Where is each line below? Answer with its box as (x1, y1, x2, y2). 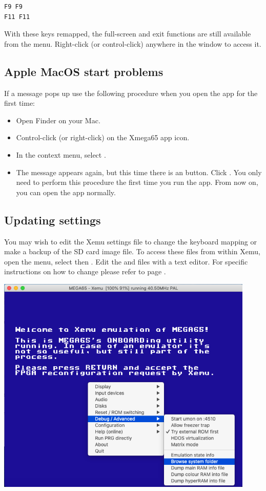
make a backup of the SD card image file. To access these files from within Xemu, (4, 246, 260, 257)
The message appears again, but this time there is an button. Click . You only (16, 166, 262, 177)
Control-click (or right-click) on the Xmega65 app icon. (16, 132, 190, 143)
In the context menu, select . (16, 149, 106, 160)
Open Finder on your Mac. (16, 115, 100, 125)
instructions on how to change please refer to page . (4, 266, 166, 277)
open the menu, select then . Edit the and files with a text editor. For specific (4, 256, 248, 267)
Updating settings (4, 212, 101, 228)
